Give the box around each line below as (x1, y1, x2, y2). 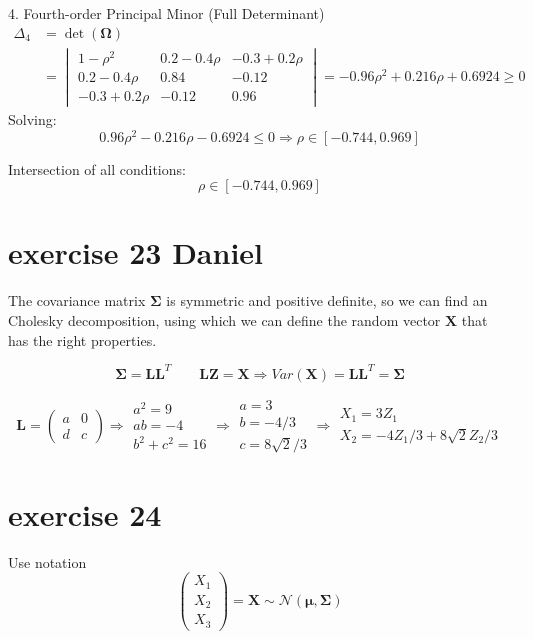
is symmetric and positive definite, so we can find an (166, 290, 488, 311)
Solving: (8, 109, 57, 129)
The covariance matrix (8, 290, 146, 311)
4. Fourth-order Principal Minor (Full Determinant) (8, 3, 325, 23)
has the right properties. (8, 329, 157, 350)
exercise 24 (8, 493, 162, 534)
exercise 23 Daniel (8, 232, 263, 273)
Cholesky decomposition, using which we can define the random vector (8, 309, 441, 330)
